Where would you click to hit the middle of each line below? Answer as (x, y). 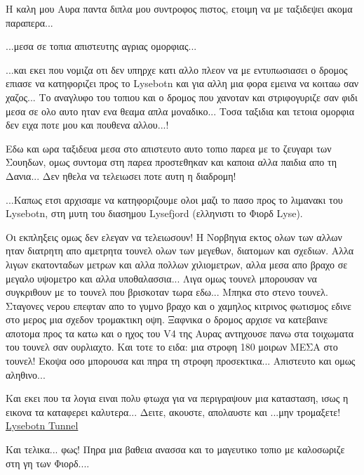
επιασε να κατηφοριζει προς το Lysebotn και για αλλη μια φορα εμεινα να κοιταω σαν (182, 83)
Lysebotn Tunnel (42, 425)
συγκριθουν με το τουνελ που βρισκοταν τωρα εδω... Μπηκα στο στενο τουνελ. (167, 292)
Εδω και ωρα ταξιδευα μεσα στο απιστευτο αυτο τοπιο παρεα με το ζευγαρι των (169, 148)
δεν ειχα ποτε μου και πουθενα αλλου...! (87, 125)
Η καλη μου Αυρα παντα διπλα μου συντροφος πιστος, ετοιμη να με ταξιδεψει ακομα (179, 8)
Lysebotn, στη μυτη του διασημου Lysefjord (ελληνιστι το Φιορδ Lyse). (154, 213)
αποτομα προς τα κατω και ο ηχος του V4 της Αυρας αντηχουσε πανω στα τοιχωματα (180, 333)
